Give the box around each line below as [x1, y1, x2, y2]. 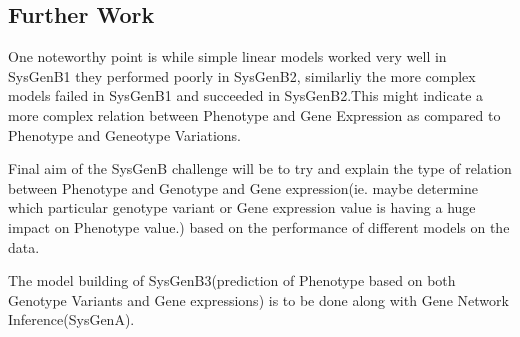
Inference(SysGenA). [8, 309, 135, 330]
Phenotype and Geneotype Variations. [8, 124, 242, 145]
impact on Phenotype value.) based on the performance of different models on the [8, 216, 510, 237]
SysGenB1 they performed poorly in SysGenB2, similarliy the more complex [8, 65, 476, 86]
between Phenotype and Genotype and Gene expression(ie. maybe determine [8, 177, 479, 198]
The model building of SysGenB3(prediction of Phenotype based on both [8, 270, 456, 291]
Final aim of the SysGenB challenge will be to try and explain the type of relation [8, 158, 512, 179]
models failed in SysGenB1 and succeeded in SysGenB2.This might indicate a [8, 85, 484, 106]
